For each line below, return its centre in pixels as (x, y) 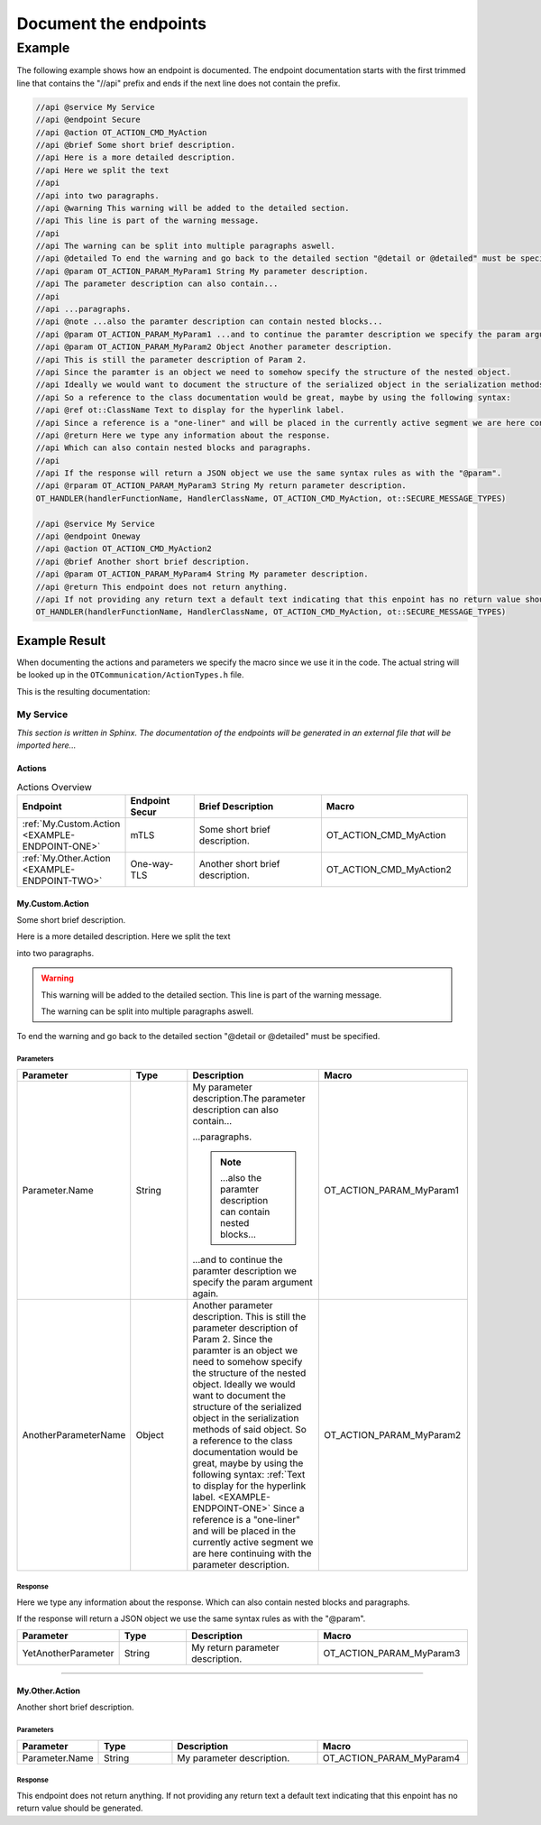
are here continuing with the (252, 1553)
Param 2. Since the (233, 1339)
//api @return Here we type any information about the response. (183, 435)
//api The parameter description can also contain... (157, 284)
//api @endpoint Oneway (88, 536)
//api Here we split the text (102, 170)
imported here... (46, 745)
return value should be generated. (80, 1808)
